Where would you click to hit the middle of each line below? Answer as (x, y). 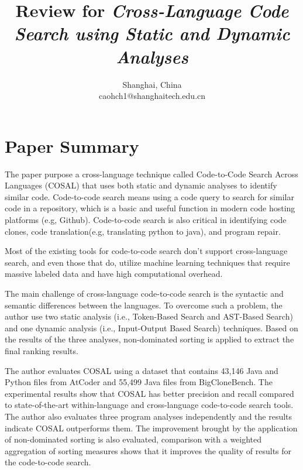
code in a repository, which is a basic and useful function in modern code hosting (150, 208)
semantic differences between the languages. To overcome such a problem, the (144, 305)
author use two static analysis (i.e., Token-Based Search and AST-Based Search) (149, 316)
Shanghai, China (152, 84)
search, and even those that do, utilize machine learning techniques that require (147, 262)
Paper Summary (72, 145)
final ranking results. (42, 350)
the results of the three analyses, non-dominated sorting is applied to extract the (149, 339)
